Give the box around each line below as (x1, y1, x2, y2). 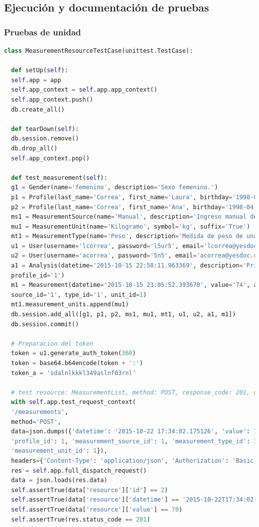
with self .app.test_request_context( (11, 398, 136, 406)
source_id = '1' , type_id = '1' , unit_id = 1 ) (11, 291, 147, 298)
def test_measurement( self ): (11, 174, 108, 181)
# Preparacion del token (11, 340, 93, 347)
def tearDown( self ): (11, 125, 79, 132)
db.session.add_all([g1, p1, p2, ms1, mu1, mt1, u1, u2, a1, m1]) (11, 311, 236, 318)
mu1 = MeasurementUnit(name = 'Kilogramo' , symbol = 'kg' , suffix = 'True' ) (11, 223, 251, 230)
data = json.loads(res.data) (11, 477, 108, 484)
